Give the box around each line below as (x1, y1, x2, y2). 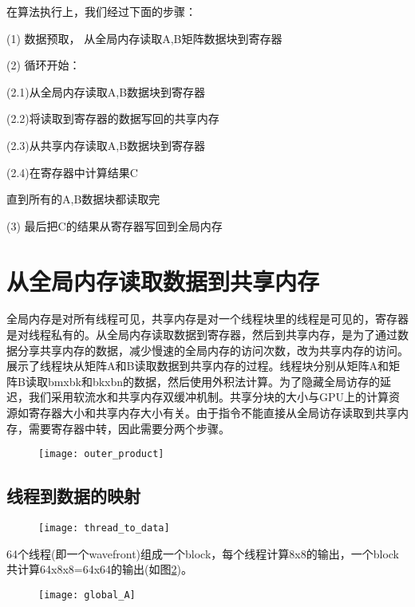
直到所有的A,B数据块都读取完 (6, 191, 160, 207)
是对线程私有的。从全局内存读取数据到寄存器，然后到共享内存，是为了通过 (6, 326, 397, 343)
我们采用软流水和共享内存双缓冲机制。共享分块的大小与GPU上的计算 (28, 388, 389, 405)
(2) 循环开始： (6, 57, 81, 73)
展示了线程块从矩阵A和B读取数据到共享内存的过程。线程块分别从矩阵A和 (6, 357, 389, 374)
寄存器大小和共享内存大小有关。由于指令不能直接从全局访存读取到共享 (28, 404, 397, 421)
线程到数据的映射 (6, 483, 140, 508)
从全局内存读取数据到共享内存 (6, 264, 320, 297)
